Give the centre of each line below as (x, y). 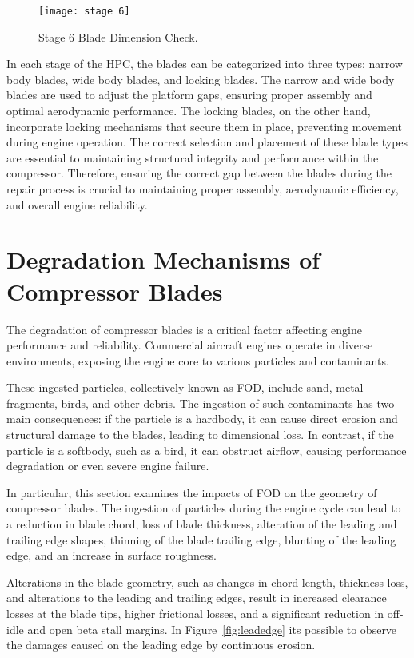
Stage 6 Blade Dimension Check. (118, 36)
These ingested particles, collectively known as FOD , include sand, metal (185, 387)
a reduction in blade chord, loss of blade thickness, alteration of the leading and (202, 524)
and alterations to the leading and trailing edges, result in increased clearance (197, 598)
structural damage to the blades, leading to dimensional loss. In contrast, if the (200, 435)
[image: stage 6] (84, 11)
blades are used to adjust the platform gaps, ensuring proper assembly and (189, 95)
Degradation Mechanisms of (163, 259)
